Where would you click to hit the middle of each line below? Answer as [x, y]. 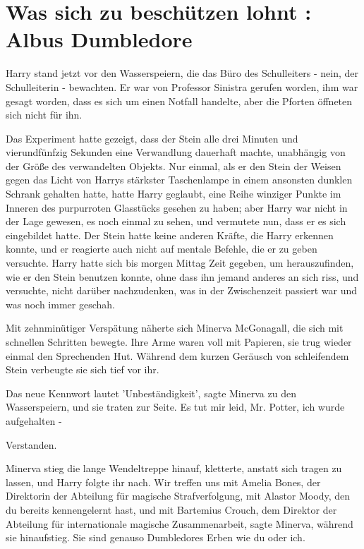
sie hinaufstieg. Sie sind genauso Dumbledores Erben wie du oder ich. [156, 537]
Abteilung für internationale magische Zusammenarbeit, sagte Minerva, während [180, 523]
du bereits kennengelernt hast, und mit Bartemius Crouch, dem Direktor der [171, 509]
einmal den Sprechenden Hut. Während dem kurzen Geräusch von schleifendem [177, 355]
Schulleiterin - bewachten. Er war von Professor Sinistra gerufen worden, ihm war [182, 86]
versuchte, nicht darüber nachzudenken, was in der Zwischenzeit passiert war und [181, 290]
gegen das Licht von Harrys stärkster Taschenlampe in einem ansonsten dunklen [179, 180]
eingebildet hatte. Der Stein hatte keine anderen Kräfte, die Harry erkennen [170, 235]
